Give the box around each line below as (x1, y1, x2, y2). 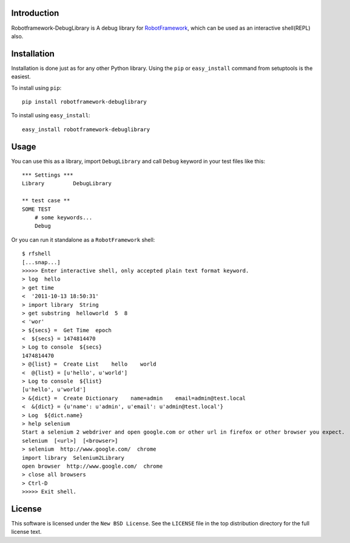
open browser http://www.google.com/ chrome (22, 462, 163, 470)
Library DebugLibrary (22, 180, 112, 187)
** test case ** (22, 197, 70, 204)
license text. (11, 528, 42, 536)
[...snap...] (22, 259, 61, 265)
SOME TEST (22, 205, 51, 213)
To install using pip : (11, 84, 62, 91)
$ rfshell (22, 250, 51, 258)
